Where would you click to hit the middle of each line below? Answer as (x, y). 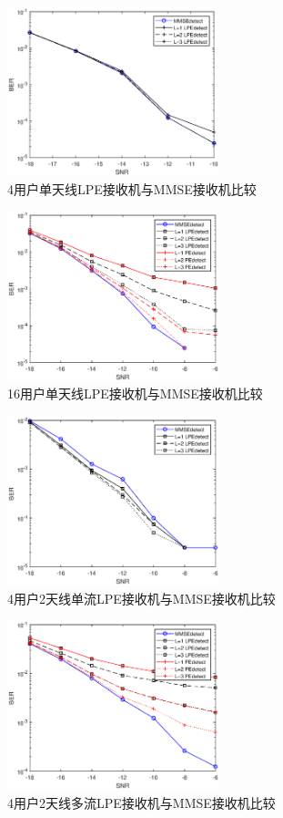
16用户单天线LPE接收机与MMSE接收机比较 (135, 393)
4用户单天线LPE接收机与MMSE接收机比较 (132, 188)
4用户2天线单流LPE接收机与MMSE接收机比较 (141, 598)
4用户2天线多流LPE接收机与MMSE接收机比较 (141, 803)
